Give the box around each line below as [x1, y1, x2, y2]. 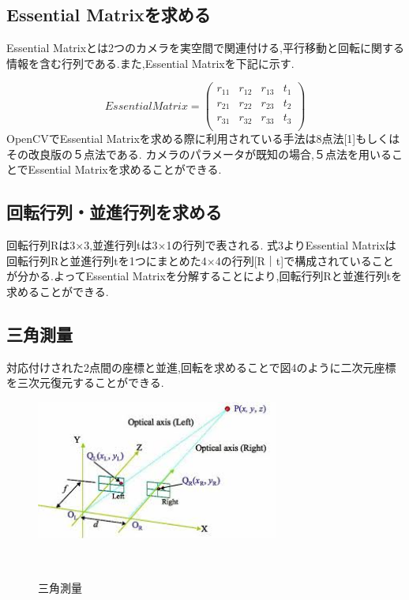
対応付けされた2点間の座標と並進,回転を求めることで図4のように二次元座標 [6, 358, 396, 375]
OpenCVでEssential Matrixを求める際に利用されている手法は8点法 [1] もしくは [6, 129, 400, 146]
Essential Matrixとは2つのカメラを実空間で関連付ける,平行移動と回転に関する [6, 39, 405, 56]
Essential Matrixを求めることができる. [28, 161, 222, 178]
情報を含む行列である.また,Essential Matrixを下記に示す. [6, 54, 295, 71]
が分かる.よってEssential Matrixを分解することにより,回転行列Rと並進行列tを [6, 268, 403, 284]
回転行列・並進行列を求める [6, 200, 222, 224]
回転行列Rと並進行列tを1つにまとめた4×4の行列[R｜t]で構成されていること [6, 252, 394, 268]
